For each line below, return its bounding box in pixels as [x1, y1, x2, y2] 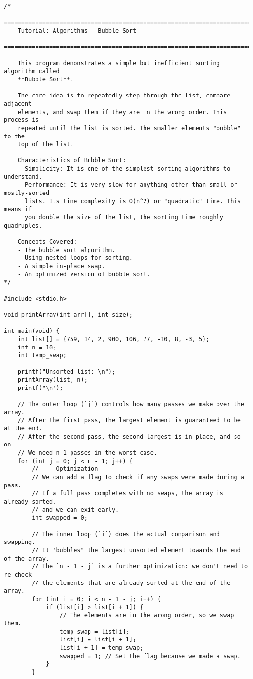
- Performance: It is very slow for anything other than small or [18, 181, 237, 189]
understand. [4, 173, 42, 180]
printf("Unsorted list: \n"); [18, 368, 116, 375]
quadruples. [4, 222, 42, 229]
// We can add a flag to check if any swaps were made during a [32, 474, 244, 481]
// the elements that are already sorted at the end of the [32, 579, 231, 586]
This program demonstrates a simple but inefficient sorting [18, 59, 220, 67]
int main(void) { [4, 328, 60, 335]
